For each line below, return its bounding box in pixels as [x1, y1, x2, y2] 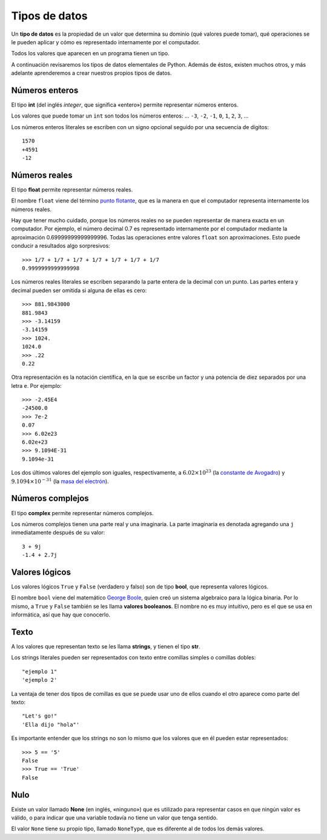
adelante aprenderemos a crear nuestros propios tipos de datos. [11, 70, 172, 77]
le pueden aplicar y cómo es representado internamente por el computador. [11, 38, 200, 45]
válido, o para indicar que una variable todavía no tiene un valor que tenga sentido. [11, 814, 218, 821]
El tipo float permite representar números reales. [11, 185, 133, 193]
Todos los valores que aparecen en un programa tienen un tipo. [11, 50, 170, 57]
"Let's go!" [22, 713, 58, 719]
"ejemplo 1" [22, 668, 58, 675]
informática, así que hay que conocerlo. [11, 611, 111, 618]
